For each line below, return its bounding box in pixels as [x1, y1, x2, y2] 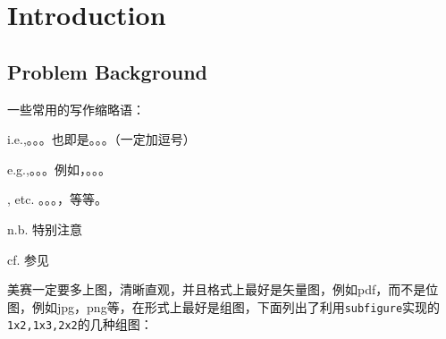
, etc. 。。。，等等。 [7, 190, 107, 208]
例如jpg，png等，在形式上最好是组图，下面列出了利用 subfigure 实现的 [31, 297, 441, 316]
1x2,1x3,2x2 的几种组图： [7, 315, 153, 334]
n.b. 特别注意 [7, 219, 83, 238]
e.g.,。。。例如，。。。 [7, 159, 111, 178]
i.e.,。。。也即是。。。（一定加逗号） [7, 130, 196, 148]
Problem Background [7, 57, 207, 85]
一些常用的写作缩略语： [7, 99, 145, 118]
